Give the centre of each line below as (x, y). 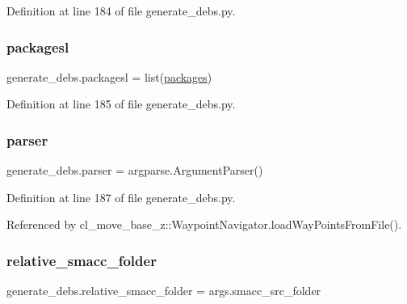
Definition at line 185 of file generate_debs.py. (121, 104)
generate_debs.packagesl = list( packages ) (109, 76)
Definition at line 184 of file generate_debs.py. (121, 11)
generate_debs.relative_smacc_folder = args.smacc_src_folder (164, 291)
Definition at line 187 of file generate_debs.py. (121, 197)
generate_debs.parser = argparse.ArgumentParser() (135, 170)
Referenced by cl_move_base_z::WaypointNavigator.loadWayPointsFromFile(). (204, 224)
